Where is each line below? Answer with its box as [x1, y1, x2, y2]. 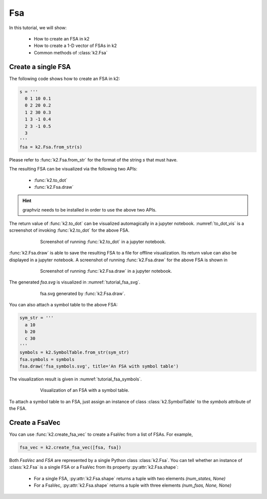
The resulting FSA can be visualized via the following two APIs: [9, 166, 137, 172]
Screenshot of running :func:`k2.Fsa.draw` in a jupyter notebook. [40, 268, 173, 274]
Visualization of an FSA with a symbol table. [40, 387, 130, 393]
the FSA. [9, 406, 27, 412]
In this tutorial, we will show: [9, 25, 67, 31]
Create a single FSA [9, 62, 71, 71]
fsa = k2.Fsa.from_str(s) [19, 144, 83, 150]
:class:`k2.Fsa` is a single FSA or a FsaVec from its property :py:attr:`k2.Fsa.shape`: [9, 464, 179, 470]
